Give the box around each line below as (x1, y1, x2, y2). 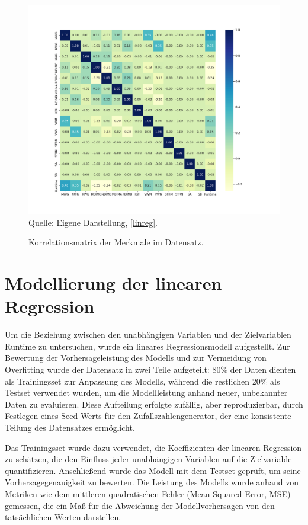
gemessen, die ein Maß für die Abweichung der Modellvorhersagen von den (5, 499, 275, 511)
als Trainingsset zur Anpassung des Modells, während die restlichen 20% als (5, 374, 280, 387)
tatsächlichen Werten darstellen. (5, 511, 121, 523)
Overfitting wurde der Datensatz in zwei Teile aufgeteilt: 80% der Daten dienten (5, 363, 296, 376)
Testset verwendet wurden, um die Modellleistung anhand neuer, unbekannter (5, 386, 288, 399)
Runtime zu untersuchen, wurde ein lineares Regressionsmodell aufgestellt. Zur (5, 340, 290, 352)
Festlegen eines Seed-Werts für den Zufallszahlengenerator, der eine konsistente (5, 409, 291, 422)
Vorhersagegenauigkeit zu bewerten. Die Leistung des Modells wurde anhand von (5, 476, 299, 488)
